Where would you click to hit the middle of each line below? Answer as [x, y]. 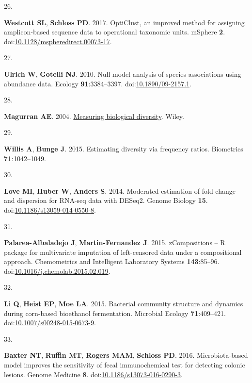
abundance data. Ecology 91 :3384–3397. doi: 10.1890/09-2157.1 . [98, 83]
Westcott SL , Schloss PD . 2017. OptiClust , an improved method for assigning [124, 22]
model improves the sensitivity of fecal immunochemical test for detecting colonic [125, 365]
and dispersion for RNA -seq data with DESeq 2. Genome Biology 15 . [106, 200]
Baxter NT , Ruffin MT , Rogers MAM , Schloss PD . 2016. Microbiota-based [126, 355]
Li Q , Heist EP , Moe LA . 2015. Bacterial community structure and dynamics [124, 304]
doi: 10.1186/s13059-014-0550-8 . [50, 209]
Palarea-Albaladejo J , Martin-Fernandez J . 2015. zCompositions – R [115, 242]
